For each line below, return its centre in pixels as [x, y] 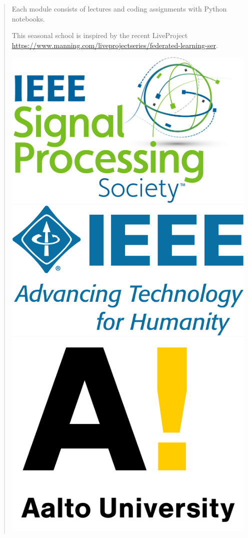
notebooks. [28, 18]
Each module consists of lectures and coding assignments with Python [119, 9]
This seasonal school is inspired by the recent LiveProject [100, 35]
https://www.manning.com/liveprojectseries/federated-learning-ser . [115, 45]
